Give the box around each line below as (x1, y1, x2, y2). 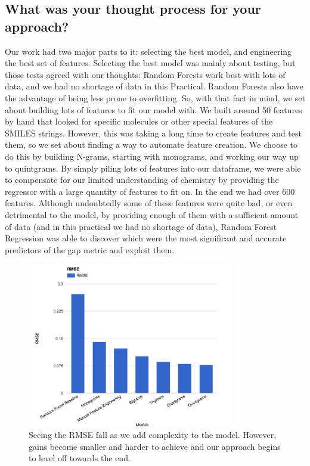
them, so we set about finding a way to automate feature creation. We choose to (5, 138, 298, 151)
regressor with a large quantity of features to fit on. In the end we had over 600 (5, 185, 295, 197)
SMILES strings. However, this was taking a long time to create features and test (5, 126, 302, 139)
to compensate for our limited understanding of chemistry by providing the (5, 173, 279, 186)
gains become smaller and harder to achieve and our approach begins (29, 440, 281, 452)
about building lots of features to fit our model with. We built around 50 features (5, 103, 302, 116)
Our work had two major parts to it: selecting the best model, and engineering (5, 45, 292, 57)
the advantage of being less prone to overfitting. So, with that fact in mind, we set (5, 91, 305, 104)
